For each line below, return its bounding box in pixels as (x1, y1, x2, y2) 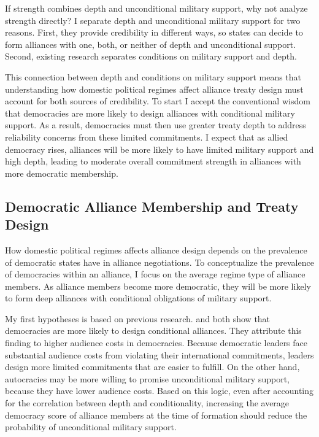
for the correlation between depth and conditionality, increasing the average (5, 396, 290, 409)
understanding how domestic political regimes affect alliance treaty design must (5, 82, 304, 95)
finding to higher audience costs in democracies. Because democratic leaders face (5, 336, 308, 349)
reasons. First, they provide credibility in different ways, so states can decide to (5, 26, 303, 39)
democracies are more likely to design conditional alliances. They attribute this (5, 324, 302, 337)
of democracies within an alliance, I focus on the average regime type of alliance (5, 268, 306, 280)
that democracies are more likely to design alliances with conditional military (5, 106, 295, 119)
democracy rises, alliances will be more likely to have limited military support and (5, 142, 314, 155)
